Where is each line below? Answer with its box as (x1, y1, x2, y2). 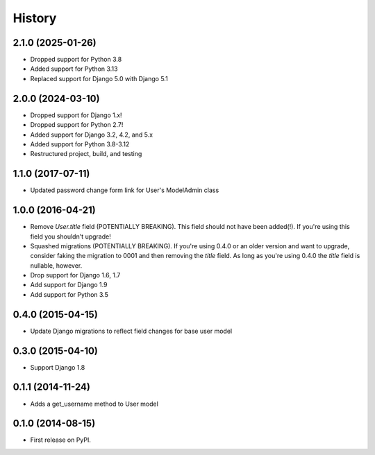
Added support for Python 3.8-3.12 (30, 139, 130, 148)
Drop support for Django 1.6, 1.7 (30, 271, 121, 280)
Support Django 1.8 (30, 363, 85, 371)
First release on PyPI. (30, 436, 92, 444)
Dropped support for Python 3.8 (30, 55, 122, 64)
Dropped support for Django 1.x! (30, 111, 122, 119)
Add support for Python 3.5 (30, 290, 109, 298)
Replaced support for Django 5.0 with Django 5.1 (30, 74, 168, 83)
